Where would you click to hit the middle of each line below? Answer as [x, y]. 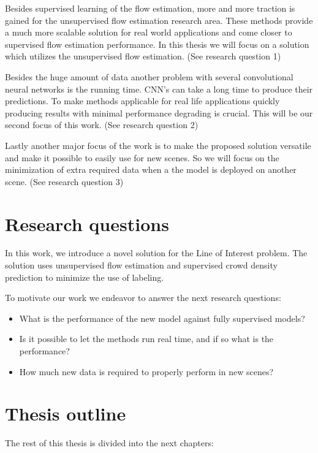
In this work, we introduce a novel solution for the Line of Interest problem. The [156, 253]
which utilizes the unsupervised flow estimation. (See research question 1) [143, 56]
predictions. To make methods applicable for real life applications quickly [142, 101]
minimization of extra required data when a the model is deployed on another [151, 169]
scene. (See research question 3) [64, 181]
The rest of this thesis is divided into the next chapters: [109, 443]
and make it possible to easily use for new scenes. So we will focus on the [142, 157]
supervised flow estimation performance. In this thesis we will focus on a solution [157, 44]
